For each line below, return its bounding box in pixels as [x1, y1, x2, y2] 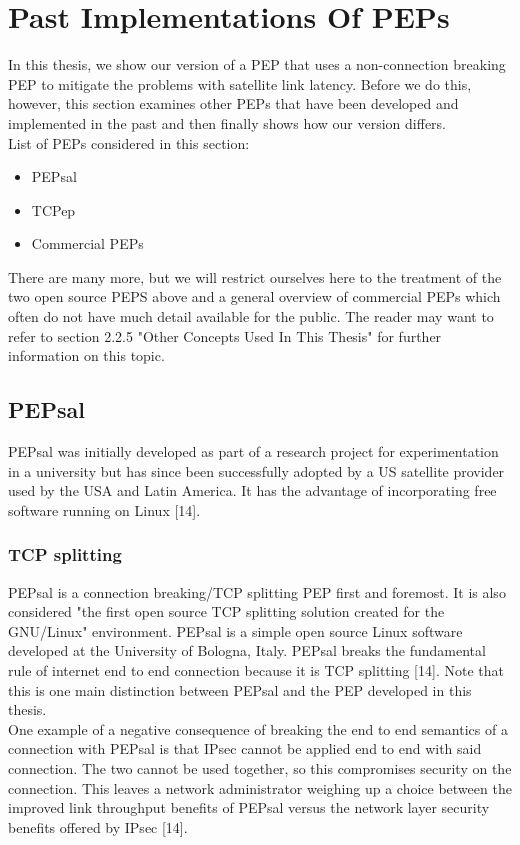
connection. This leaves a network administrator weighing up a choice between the [8, 777, 512, 798]
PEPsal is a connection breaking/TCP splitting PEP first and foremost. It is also [8, 581, 506, 602]
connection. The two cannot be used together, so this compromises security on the [8, 757, 512, 778]
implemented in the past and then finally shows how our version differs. [8, 112, 447, 133]
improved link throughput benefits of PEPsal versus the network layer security [8, 797, 490, 818]
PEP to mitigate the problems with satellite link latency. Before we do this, [8, 73, 472, 94]
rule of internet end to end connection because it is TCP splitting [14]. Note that [8, 660, 504, 681]
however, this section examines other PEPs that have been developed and [8, 93, 459, 114]
